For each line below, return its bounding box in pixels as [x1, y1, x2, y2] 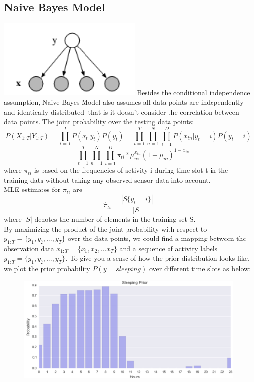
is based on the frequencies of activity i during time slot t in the [34, 165, 228, 175]
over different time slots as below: [149, 263, 251, 274]
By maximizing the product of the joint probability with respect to [4, 223, 207, 234]
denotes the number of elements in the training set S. [34, 213, 196, 224]
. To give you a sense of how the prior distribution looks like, [65, 253, 250, 263]
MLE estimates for [4, 184, 61, 194]
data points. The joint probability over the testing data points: [4, 116, 194, 127]
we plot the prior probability [4, 263, 90, 274]
